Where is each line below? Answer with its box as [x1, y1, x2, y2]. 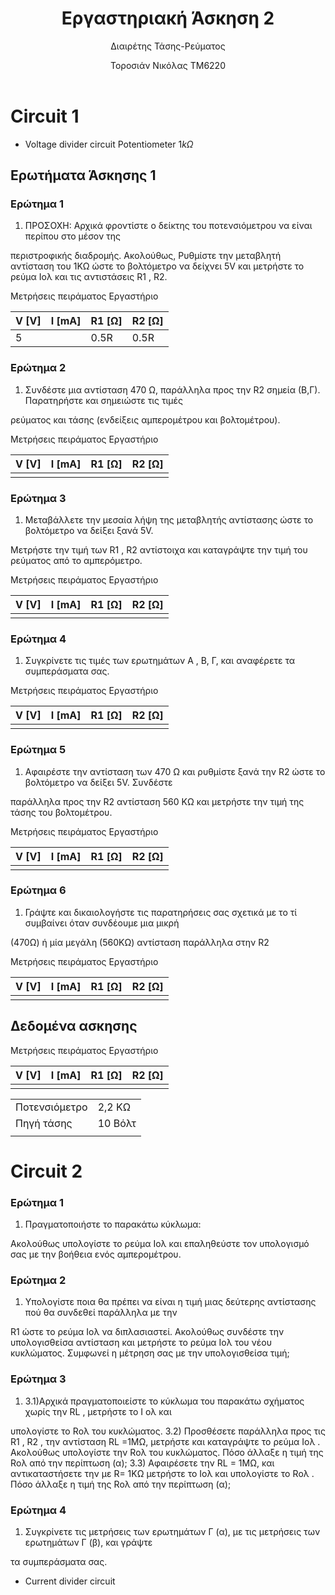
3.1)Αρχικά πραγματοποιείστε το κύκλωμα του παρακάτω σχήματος [24, 1395, 305, 1407]
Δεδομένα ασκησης [10, 1018, 138, 1035]
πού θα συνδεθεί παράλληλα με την [24, 1307, 178, 1319]
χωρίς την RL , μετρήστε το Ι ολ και [24, 1405, 172, 1417]
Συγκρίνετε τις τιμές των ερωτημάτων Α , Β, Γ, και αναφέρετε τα [24, 655, 295, 667]
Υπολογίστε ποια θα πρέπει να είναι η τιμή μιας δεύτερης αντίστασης [24, 1296, 317, 1308]
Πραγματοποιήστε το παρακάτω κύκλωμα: [24, 1218, 202, 1231]
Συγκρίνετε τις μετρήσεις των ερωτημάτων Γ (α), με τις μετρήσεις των [24, 1526, 321, 1538]
